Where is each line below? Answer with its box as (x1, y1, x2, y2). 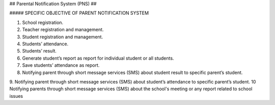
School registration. (22, 19, 64, 25)
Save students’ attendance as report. (22, 62, 100, 68)
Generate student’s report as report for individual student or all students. (22, 55, 174, 61)
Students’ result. (22, 48, 57, 54)
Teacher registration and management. (22, 27, 104, 33)
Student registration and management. (22, 34, 103, 40)
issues (9, 93, 23, 99)
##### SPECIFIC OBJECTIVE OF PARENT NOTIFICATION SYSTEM (9, 10, 149, 16)
